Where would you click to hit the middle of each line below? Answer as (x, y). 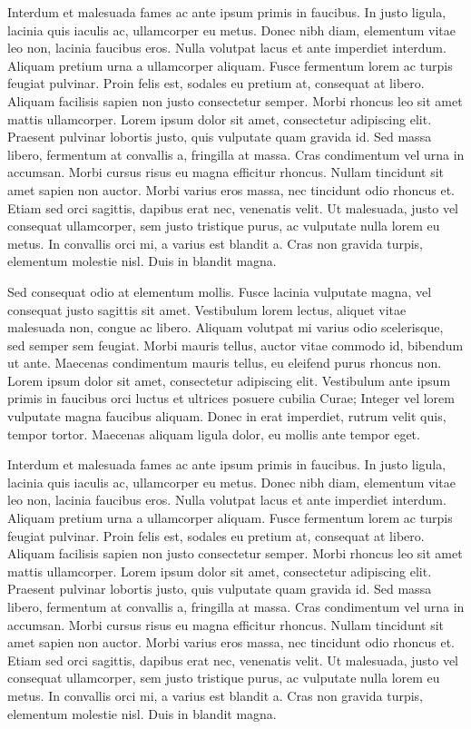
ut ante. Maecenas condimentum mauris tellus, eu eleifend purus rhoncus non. (225, 363)
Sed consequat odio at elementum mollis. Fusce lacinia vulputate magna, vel (220, 291)
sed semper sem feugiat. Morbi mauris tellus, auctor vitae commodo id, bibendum (235, 345)
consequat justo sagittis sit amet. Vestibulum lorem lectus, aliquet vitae (207, 309)
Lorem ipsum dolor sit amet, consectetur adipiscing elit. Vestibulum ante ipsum (229, 380)
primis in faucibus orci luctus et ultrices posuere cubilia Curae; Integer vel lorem (231, 398)
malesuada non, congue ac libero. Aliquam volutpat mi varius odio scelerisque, (226, 327)
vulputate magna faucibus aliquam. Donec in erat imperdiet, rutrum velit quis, (227, 416)
